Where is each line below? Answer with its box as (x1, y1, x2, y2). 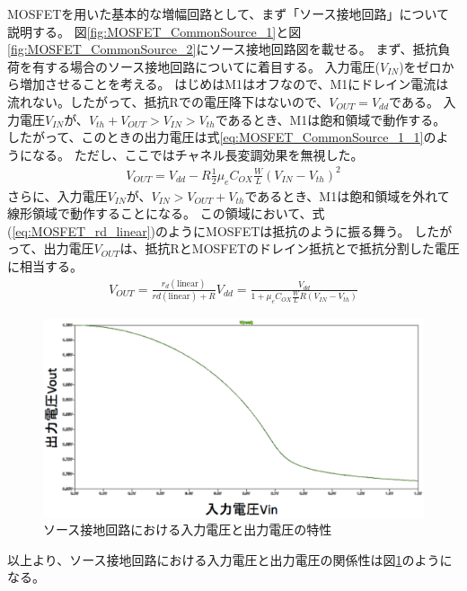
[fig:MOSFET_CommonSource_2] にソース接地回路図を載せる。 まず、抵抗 (7, 40, 438, 58)
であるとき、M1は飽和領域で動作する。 (215, 110, 446, 128)
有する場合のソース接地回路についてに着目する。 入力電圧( (31, 57, 380, 75)
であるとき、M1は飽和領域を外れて (244, 186, 450, 205)
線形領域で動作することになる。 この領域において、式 (7, 204, 325, 223)
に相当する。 (7, 257, 83, 276)
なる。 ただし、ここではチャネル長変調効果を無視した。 (31, 145, 364, 163)
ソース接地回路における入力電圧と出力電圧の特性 (43, 520, 332, 539)
